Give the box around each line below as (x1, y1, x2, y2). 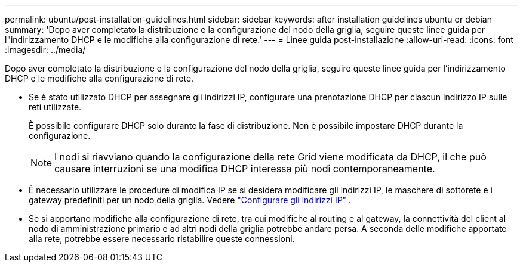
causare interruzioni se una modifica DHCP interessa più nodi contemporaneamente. (54, 163, 435, 175)
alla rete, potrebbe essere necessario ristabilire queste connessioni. (29, 234, 295, 244)
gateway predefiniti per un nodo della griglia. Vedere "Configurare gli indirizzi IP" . (29, 195, 352, 205)
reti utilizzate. (29, 102, 82, 112)
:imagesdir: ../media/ (5, 45, 86, 55)
